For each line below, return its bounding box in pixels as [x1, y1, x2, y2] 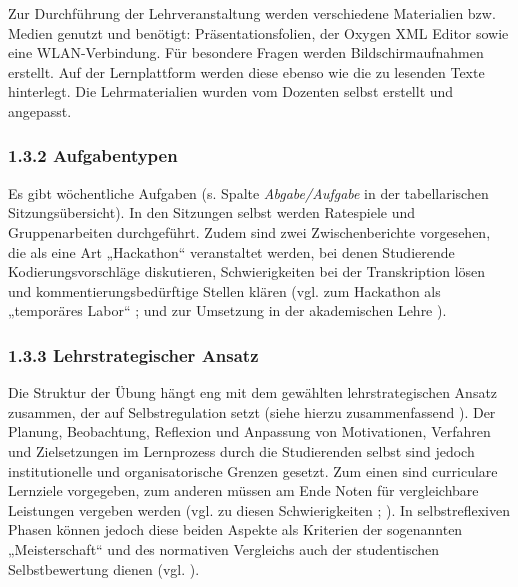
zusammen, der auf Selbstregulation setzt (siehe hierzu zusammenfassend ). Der [8, 401, 496, 422]
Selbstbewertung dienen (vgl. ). [8, 558, 200, 579]
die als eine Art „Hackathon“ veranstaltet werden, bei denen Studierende [8, 241, 455, 262]
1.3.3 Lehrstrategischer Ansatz [8, 342, 259, 367]
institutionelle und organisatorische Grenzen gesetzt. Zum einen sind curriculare [8, 460, 498, 481]
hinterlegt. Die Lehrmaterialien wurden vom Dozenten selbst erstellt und [8, 81, 454, 102]
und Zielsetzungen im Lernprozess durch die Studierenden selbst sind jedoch [8, 440, 475, 461]
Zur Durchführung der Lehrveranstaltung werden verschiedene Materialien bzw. [8, 3, 496, 23]
